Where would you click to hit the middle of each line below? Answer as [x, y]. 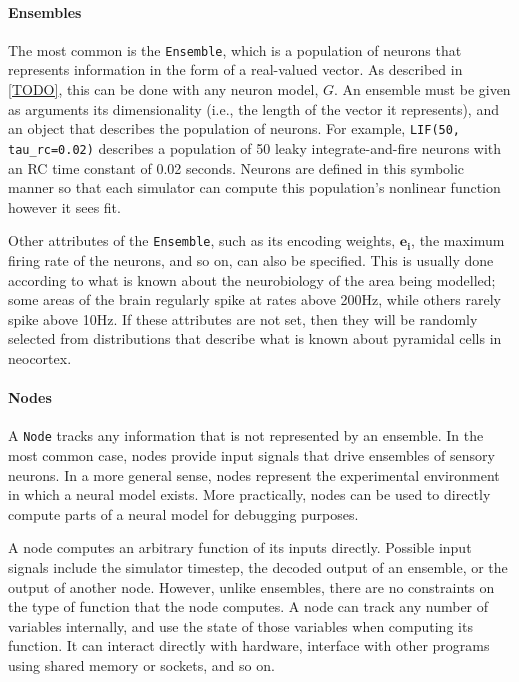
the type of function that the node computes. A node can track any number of [248, 606]
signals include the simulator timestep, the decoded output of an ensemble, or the [258, 566]
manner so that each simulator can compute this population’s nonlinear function [254, 187]
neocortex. [40, 357]
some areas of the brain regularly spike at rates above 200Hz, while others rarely [254, 299]
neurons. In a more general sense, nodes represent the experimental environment [254, 474]
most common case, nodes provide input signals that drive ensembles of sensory [251, 455]
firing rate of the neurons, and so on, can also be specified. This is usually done [251, 259]
